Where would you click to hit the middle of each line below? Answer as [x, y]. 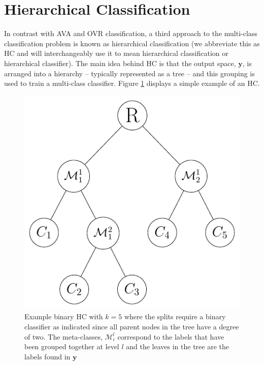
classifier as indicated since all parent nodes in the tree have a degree [132, 327]
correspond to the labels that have [171, 336]
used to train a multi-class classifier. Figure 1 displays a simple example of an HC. [132, 83]
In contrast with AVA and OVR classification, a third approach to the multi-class [131, 33]
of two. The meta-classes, [63, 336]
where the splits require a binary [175, 316]
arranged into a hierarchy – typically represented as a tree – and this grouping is [129, 73]
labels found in [47, 356]
